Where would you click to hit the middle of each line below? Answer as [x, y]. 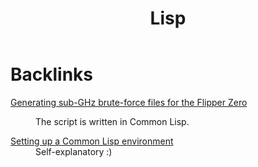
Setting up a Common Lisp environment [92, 141]
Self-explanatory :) [74, 151]
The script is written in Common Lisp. [112, 121]
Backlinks [52, 74]
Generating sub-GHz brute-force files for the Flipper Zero [129, 102]
